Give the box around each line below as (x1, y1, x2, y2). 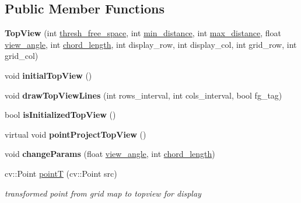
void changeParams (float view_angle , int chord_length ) (5, 148, 215, 160)
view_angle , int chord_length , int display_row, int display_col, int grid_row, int (5, 38, 297, 50)
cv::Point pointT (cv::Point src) (5, 167, 117, 179)
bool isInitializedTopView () (5, 108, 116, 121)
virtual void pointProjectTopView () (5, 128, 146, 140)
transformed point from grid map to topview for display (5, 187, 201, 199)
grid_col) (5, 50, 38, 62)
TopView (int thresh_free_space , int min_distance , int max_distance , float (5, 27, 281, 39)
